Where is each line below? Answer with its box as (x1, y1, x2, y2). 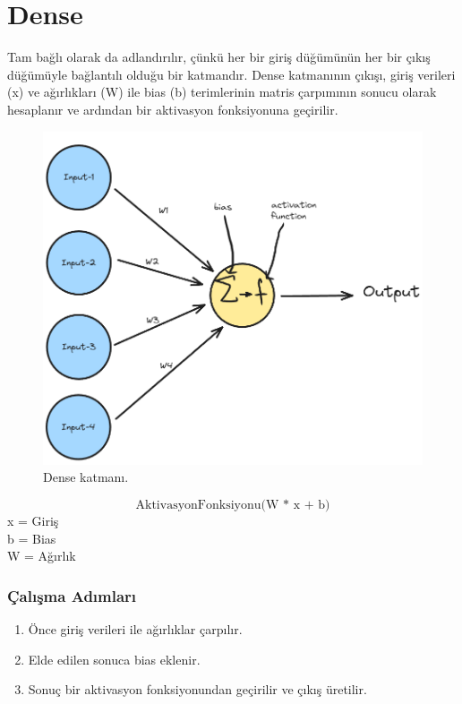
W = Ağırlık (7, 546, 76, 565)
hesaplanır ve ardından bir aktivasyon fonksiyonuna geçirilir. (7, 99, 338, 118)
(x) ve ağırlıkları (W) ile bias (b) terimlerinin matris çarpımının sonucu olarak (7, 82, 437, 101)
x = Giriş (7, 511, 59, 529)
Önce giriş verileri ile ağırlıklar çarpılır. (28, 619, 243, 638)
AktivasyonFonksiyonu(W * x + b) (135, 498, 330, 511)
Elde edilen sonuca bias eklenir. (28, 649, 201, 668)
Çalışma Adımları (7, 584, 137, 606)
